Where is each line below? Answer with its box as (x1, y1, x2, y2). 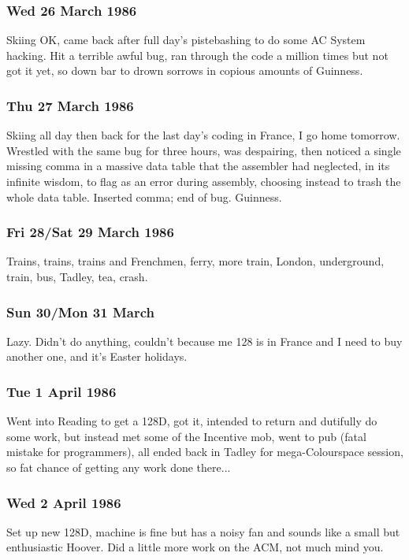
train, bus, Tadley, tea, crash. (6, 269, 148, 284)
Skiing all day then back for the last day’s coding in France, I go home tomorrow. (6, 127, 400, 143)
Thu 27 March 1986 (6, 95, 134, 115)
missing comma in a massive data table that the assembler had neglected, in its (6, 158, 390, 174)
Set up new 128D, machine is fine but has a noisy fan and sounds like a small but (6, 523, 400, 540)
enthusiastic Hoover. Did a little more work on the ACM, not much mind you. (6, 539, 384, 555)
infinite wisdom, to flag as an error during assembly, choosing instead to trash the (6, 173, 401, 189)
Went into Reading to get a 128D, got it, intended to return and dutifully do (6, 413, 377, 429)
